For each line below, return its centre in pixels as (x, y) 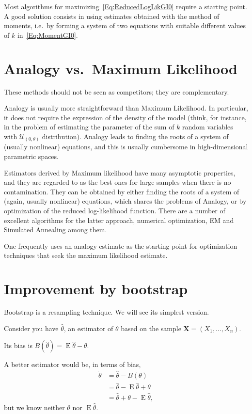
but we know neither (34, 407)
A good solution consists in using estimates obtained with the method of (112, 16)
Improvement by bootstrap (96, 289)
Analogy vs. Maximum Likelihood (121, 68)
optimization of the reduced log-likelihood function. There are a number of (115, 210)
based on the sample (151, 328)
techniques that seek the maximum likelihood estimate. (86, 255)
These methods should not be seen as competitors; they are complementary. (117, 91)
